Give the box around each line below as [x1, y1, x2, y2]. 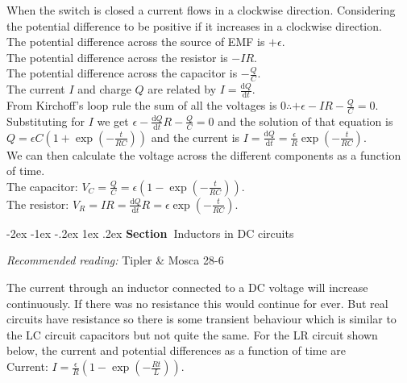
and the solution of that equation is [218, 112, 393, 129]
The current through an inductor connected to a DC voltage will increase [6, 279, 368, 296]
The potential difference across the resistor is [6, 48, 228, 65]
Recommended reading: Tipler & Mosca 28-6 [6, 252, 224, 269]
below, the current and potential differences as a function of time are [6, 342, 347, 359]
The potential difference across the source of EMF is [6, 33, 265, 50]
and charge [77, 81, 131, 98]
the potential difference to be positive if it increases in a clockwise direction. [6, 17, 382, 34]
